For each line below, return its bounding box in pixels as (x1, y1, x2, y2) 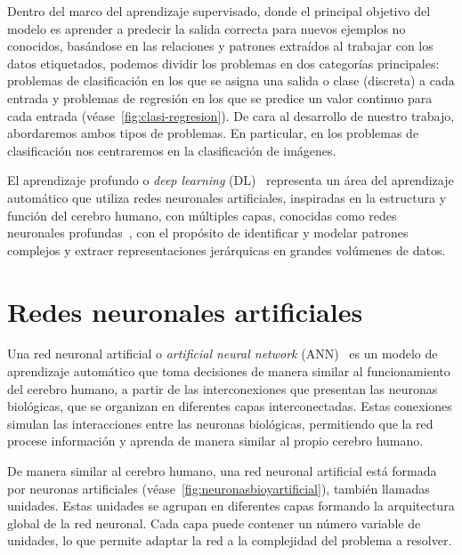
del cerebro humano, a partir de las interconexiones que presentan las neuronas (7, 379, 438, 398)
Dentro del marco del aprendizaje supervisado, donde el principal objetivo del (7, 2, 431, 20)
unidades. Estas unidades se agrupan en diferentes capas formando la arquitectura (7, 496, 455, 515)
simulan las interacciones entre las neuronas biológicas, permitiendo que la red (7, 414, 434, 432)
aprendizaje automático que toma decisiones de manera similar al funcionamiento (7, 362, 450, 381)
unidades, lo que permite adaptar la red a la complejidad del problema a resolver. (7, 531, 452, 550)
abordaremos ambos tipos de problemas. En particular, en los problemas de (7, 124, 419, 142)
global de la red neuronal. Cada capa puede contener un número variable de (7, 513, 421, 532)
